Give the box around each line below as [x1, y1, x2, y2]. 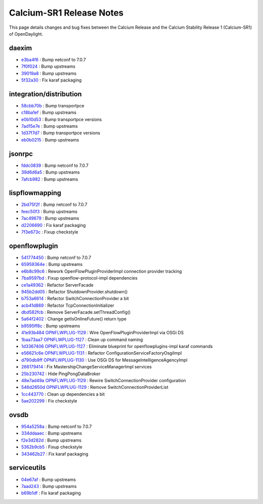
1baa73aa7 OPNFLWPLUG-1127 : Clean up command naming [21, 337, 143, 343]
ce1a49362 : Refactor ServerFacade [21, 282, 94, 288]
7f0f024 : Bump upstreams [21, 63, 75, 69]
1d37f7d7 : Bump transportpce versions [21, 130, 100, 136]
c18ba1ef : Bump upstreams [21, 110, 76, 116]
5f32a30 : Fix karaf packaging [21, 77, 82, 83]
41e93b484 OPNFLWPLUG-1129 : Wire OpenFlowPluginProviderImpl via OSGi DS [21, 330, 184, 336]
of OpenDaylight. [9, 31, 43, 37]
